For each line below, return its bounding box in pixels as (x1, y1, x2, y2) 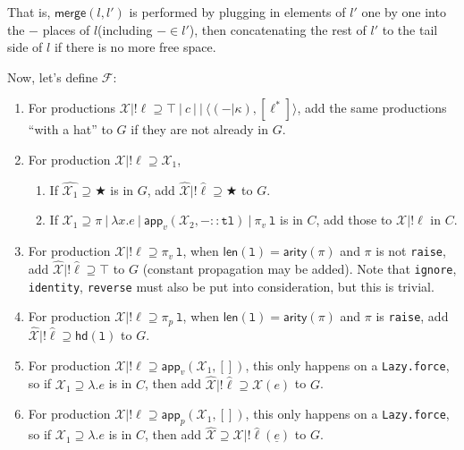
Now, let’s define (7, 67, 98, 86)
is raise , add (375, 307, 449, 326)
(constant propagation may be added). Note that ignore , (142, 259, 457, 278)
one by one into (361, 3, 446, 21)
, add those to (316, 210, 392, 229)
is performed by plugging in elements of (129, 3, 346, 21)
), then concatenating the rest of (189, 20, 367, 38)
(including (97, 20, 153, 38)
